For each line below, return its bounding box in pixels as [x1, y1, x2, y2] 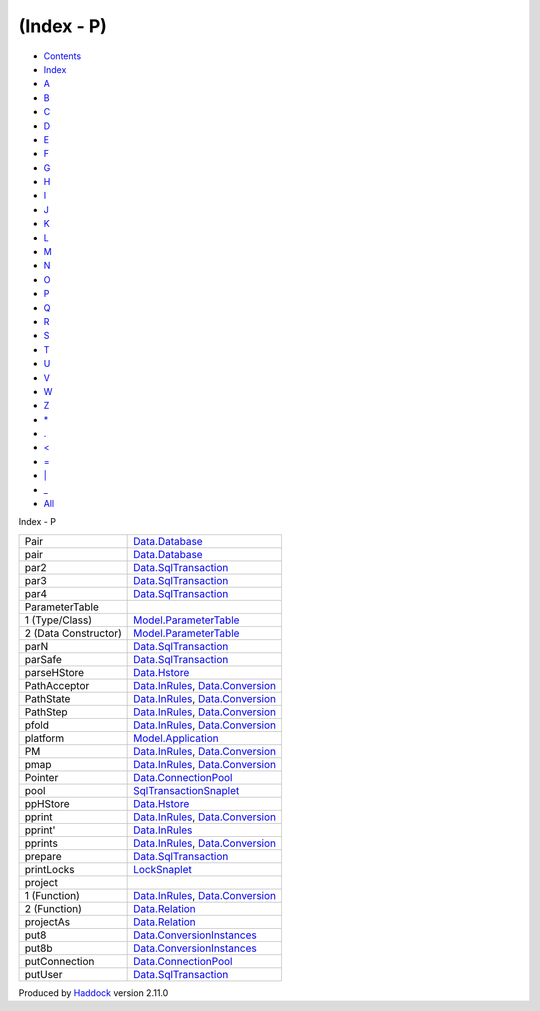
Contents [43, 50, 82, 62]
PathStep [24, 705, 69, 719]
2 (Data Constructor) [24, 626, 122, 640]
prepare [24, 849, 62, 863]
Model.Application [133, 731, 219, 745]
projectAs [24, 915, 70, 929]
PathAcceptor [24, 678, 90, 692]
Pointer [24, 770, 59, 784]
